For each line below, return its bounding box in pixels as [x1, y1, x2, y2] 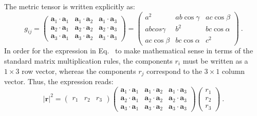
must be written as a [182, 55, 248, 66]
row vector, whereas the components [22, 65, 136, 76]
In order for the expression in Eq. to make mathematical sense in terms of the [4, 45, 253, 56]
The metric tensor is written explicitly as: [4, 1, 135, 11]
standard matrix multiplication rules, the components [4, 55, 173, 66]
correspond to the [146, 65, 202, 76]
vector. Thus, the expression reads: [4, 76, 114, 87]
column [222, 65, 245, 76]
